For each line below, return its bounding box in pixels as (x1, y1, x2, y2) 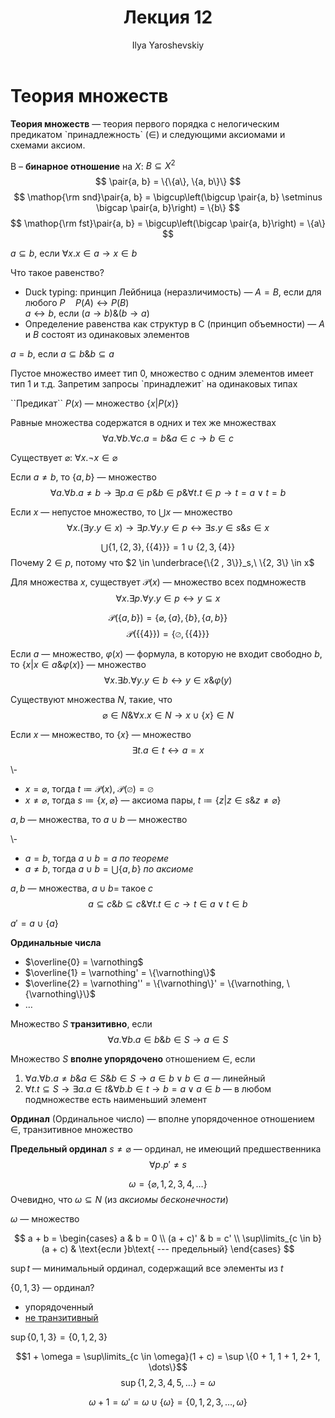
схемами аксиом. (10, 139, 86, 151)
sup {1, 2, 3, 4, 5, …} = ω (120, 1377, 216, 1389)
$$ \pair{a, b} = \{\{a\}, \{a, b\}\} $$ (94, 176, 242, 188)
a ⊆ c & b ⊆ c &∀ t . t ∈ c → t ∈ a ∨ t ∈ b (88, 898, 248, 910)
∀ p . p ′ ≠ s (149, 1159, 187, 1171)
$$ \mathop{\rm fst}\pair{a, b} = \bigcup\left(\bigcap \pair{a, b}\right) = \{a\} (10, 217, 326, 230)
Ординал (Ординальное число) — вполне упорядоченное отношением (10, 1113, 315, 1125)
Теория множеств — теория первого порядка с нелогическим (10, 117, 280, 130)
